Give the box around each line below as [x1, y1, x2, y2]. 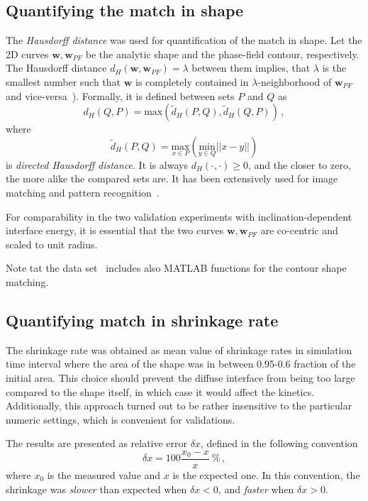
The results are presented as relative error [6, 436, 188, 451]
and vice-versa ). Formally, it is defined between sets [6, 88, 235, 103]
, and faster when [218, 481, 294, 496]
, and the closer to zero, [248, 157, 351, 172]
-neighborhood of [257, 74, 332, 89]
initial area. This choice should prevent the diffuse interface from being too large [6, 370, 355, 385]
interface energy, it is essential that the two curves [6, 223, 224, 238]
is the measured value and [47, 467, 161, 482]
